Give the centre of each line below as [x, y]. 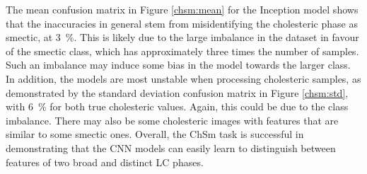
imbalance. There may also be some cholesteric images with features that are [172, 120]
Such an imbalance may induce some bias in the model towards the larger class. [178, 65]
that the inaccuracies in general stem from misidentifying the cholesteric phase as [182, 23]
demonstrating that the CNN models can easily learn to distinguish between [171, 147]
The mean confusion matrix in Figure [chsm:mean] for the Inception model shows [182, 9]
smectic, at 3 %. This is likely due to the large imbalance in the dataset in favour [182, 37]
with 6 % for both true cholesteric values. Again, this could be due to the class [177, 106]
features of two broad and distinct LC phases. [105, 162]
